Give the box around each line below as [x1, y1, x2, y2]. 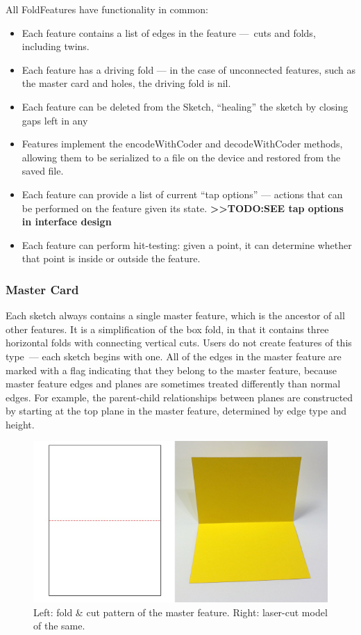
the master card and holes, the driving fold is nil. [22, 76, 231, 90]
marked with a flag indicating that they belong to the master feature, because [6, 362, 337, 377]
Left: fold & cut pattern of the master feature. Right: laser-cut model [33, 604, 328, 619]
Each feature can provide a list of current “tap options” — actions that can [22, 186, 343, 201]
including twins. [22, 39, 90, 54]
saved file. [22, 163, 64, 178]
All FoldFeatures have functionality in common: [6, 2, 208, 16]
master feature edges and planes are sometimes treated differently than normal [6, 376, 341, 391]
